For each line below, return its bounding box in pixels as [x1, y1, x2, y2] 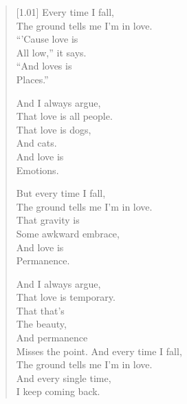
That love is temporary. [16, 290, 115, 304]
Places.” [16, 72, 49, 86]
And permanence [16, 330, 88, 345]
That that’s [16, 303, 65, 317]
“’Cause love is [16, 32, 78, 46]
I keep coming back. [16, 384, 100, 398]
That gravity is [16, 213, 80, 227]
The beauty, [16, 317, 67, 331]
